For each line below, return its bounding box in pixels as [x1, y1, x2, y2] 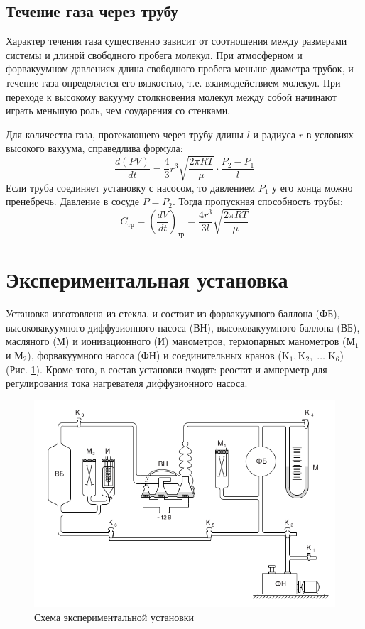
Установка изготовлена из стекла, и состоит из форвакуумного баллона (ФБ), [6, 306, 340, 321]
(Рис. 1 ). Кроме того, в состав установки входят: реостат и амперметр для [6, 361, 327, 376]
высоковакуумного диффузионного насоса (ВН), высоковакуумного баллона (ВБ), [6, 319, 360, 334]
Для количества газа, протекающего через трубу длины [6, 126, 244, 141]
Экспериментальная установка [6, 265, 288, 294]
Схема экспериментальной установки [34, 609, 195, 624]
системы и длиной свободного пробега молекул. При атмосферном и [6, 47, 303, 62]
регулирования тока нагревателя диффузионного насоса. [6, 376, 248, 390]
